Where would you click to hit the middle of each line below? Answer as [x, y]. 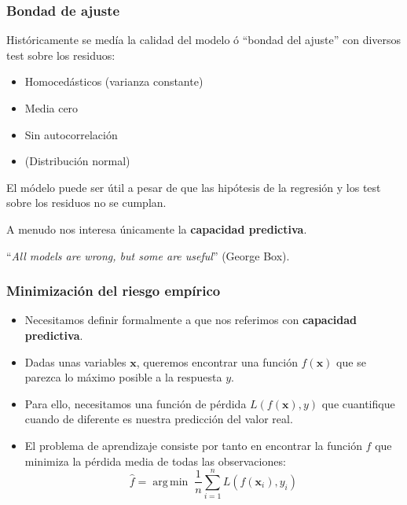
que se [351, 361]
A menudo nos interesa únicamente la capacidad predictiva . [157, 229]
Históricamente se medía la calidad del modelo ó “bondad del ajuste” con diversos [204, 40]
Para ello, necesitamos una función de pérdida [136, 403]
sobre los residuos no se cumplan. [86, 203]
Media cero [51, 108]
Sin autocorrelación [71, 134]
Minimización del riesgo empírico [114, 291]
